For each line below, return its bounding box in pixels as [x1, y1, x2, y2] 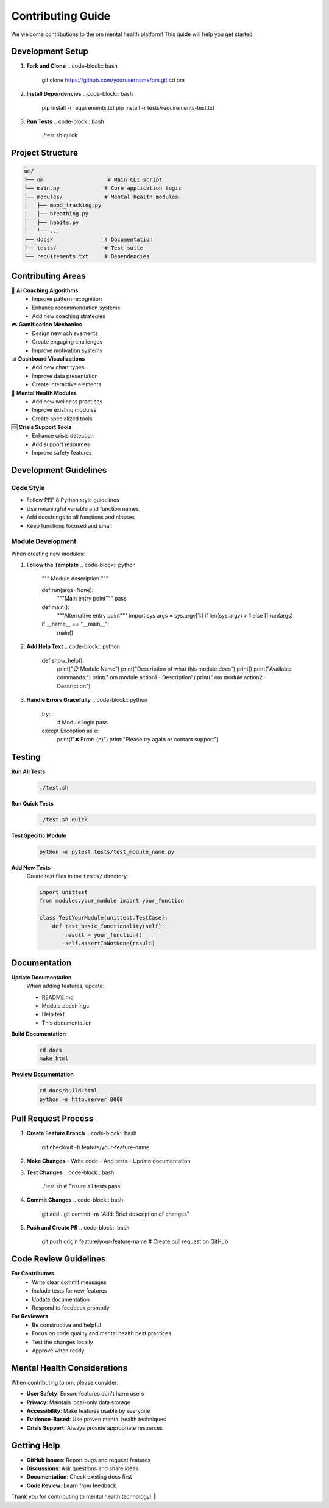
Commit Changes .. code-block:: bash [26, 1196, 124, 1203]
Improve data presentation [32, 372, 99, 380]
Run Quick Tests [11, 799, 54, 807]
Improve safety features [32, 449, 92, 456]
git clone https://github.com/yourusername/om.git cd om [41, 76, 185, 84]
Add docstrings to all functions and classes [26, 513, 135, 521]
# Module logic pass [57, 718, 108, 726]
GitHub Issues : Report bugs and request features [26, 1456, 151, 1463]
